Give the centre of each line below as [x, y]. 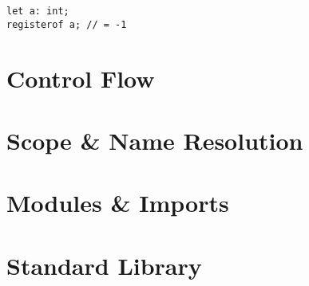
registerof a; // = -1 [67, 24]
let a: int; [38, 11]
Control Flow [81, 78]
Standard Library [104, 265]
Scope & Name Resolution [155, 140]
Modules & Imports [118, 203]
